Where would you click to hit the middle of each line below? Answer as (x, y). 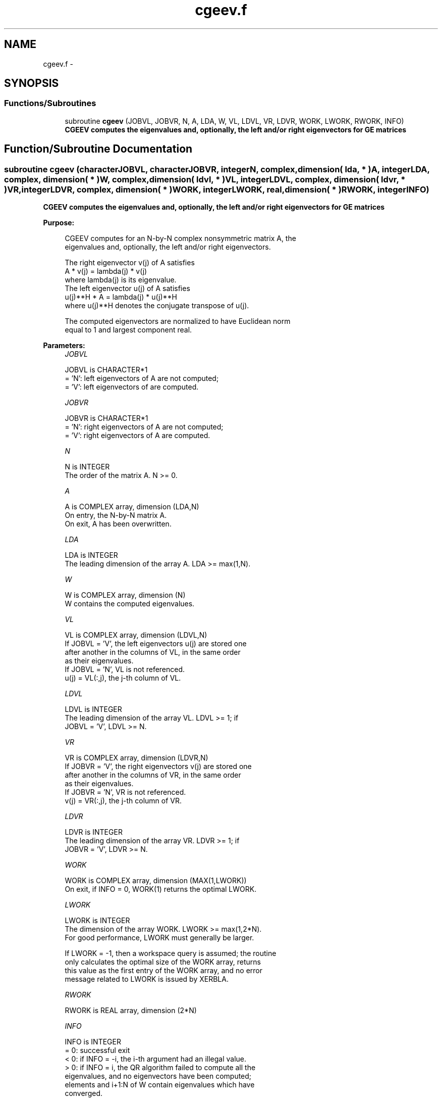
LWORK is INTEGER (97, 921)
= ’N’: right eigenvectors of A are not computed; (144, 427)
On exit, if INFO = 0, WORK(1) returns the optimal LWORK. (161, 889)
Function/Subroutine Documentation (98, 149)
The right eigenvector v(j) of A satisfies (130, 263)
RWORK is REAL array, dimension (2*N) (131, 1011)
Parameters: (64, 346)
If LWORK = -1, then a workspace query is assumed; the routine (171, 953)
